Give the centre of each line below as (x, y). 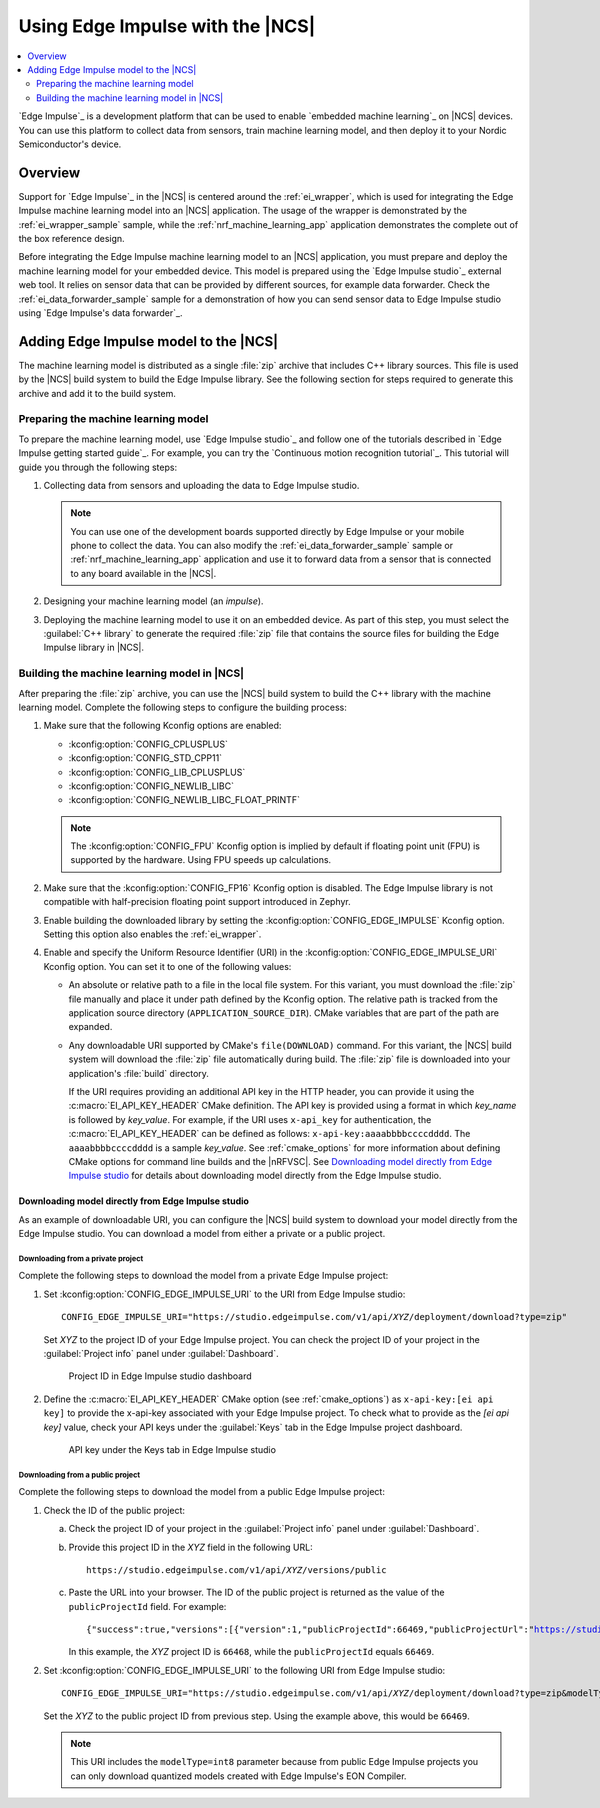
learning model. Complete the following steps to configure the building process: (182, 707)
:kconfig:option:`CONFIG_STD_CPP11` (145, 758)
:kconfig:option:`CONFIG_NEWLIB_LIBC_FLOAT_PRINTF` (184, 800)
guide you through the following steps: (98, 467)
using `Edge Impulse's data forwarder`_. (100, 312)
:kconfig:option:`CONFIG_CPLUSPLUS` (148, 744)
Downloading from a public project (79, 1475)
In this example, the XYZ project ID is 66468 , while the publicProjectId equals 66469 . (251, 1652)
